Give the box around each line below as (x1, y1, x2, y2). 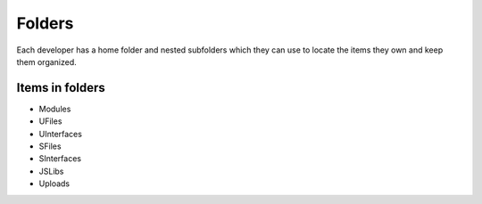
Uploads (38, 178, 71, 189)
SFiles (38, 141, 62, 151)
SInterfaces (38, 153, 82, 164)
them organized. (16, 56, 78, 67)
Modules (38, 103, 71, 114)
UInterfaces (38, 128, 82, 139)
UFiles (38, 116, 62, 126)
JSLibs (38, 166, 64, 176)
